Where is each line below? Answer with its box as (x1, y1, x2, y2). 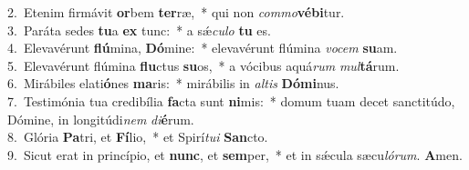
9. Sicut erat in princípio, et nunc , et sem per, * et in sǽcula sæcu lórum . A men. (7, 145, 463, 164)
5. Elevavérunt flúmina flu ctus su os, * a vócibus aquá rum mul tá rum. (7, 55, 400, 75)
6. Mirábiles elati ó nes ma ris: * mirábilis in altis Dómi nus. (7, 74, 339, 93)
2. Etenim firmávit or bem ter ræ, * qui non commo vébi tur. (7, 3, 345, 21)
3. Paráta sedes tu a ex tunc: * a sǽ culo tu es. (7, 20, 271, 39)
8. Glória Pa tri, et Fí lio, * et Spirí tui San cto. (7, 127, 268, 146)
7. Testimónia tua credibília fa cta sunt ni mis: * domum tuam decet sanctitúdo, (7, 91, 455, 110)
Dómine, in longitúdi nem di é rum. (7, 109, 194, 128)
